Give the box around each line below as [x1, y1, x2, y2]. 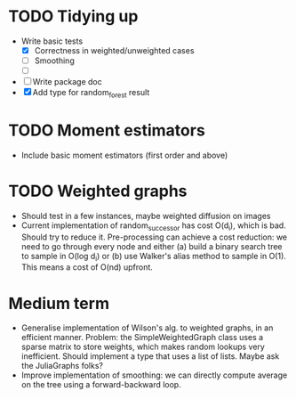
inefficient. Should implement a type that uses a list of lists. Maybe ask [20, 351, 280, 362]
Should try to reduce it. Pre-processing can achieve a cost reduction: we [20, 232, 288, 242]
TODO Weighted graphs [8, 181, 188, 201]
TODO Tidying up [8, 6, 139, 27]
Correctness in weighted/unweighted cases [34, 45, 195, 55]
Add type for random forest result [32, 87, 150, 100]
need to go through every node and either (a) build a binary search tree [20, 240, 283, 251]
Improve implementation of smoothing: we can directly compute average [20, 370, 288, 380]
